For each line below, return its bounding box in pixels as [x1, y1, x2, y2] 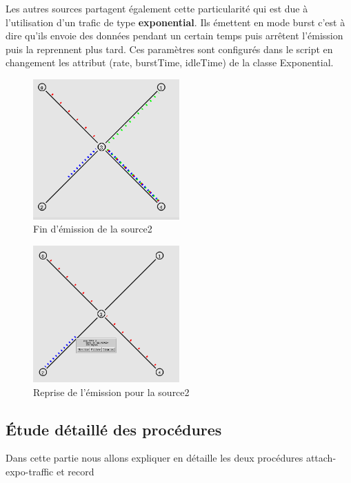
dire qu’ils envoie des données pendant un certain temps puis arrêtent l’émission [6, 28, 343, 43]
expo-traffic [6, 464, 54, 479]
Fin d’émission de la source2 [33, 221, 152, 236]
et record [56, 464, 94, 479]
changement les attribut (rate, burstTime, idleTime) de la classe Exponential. [6, 55, 334, 70]
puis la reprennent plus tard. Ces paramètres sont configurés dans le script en [6, 41, 333, 56]
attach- [305, 451, 337, 465]
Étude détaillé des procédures [6, 418, 222, 440]
